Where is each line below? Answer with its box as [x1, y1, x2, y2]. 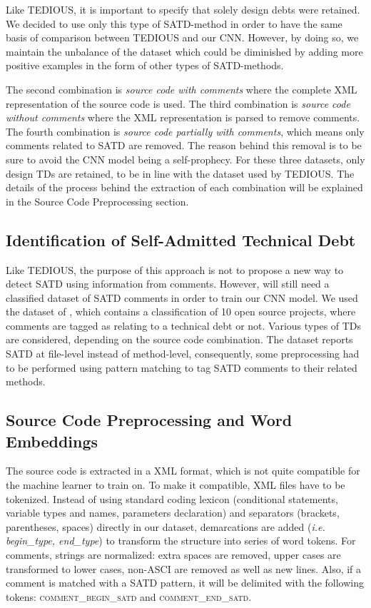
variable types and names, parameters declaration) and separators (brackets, [6, 505, 340, 520]
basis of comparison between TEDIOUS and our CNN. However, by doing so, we [6, 30, 359, 45]
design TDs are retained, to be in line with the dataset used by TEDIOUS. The [6, 166, 355, 181]
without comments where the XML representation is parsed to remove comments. [6, 110, 360, 125]
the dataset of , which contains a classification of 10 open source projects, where [6, 304, 356, 319]
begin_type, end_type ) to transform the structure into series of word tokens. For [6, 533, 356, 548]
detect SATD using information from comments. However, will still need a [6, 276, 330, 291]
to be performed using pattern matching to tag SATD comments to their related [6, 360, 357, 375]
